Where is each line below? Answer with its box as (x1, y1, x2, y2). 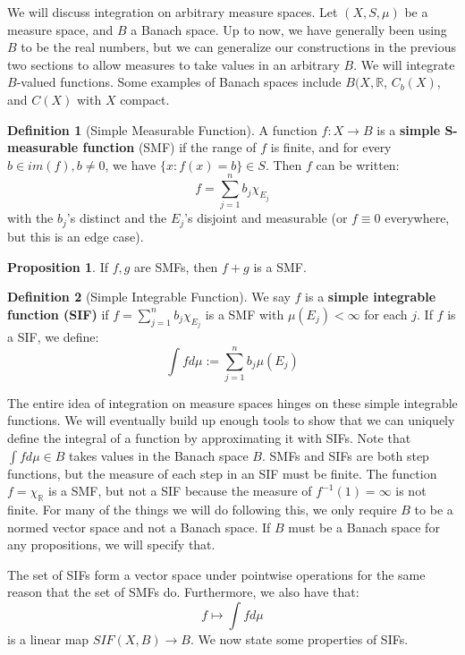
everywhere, (385, 208, 450, 227)
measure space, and (7, 20, 114, 38)
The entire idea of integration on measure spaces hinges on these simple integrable (7, 393, 458, 412)
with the (7, 208, 54, 227)
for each (364, 304, 408, 323)
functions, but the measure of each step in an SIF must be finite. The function (7, 464, 437, 482)
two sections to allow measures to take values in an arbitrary (7, 55, 340, 73)
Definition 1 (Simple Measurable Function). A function (7, 120, 317, 139)
